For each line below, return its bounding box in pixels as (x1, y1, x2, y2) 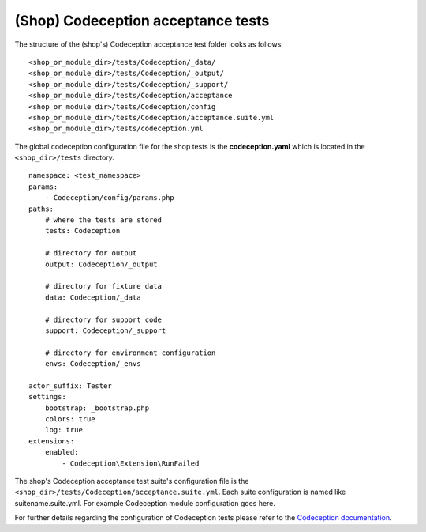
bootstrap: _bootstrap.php (44, 403, 150, 413)
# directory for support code (44, 315, 162, 324)
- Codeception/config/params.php (44, 194, 175, 202)
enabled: (44, 447, 79, 457)
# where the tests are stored (44, 216, 162, 224)
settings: (28, 392, 66, 402)
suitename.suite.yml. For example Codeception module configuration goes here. (14, 498, 276, 507)
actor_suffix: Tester (28, 381, 112, 391)
